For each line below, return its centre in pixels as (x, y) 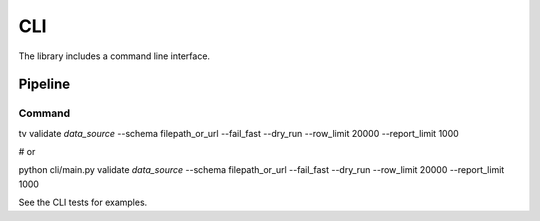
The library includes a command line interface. (114, 56)
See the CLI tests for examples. (83, 202)
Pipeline (44, 84)
